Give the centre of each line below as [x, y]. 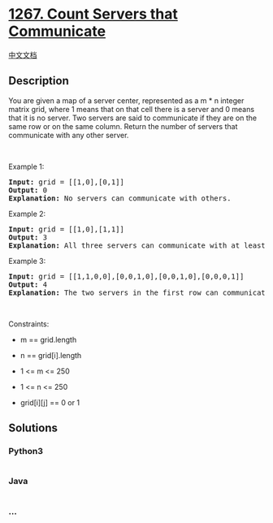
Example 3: [27, 261]
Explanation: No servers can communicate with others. [120, 198]
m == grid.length [48, 339]
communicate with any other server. [69, 135]
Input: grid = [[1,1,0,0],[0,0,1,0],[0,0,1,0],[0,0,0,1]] [126, 276]
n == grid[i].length [51, 355]
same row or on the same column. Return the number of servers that [123, 126]
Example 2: [27, 214]
